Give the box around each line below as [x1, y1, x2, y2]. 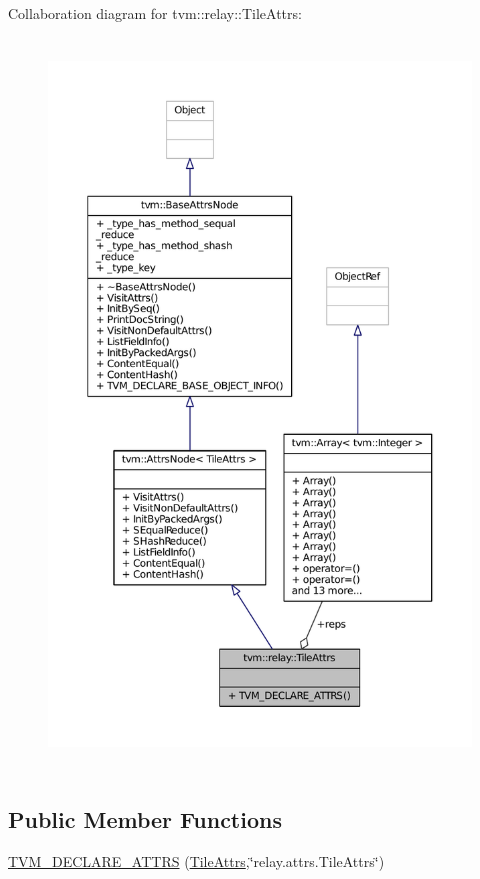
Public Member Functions [8, 803, 282, 834]
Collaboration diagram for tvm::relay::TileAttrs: [8, 3, 302, 23]
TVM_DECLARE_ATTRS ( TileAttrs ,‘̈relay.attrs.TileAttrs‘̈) [8, 850, 385, 871]
